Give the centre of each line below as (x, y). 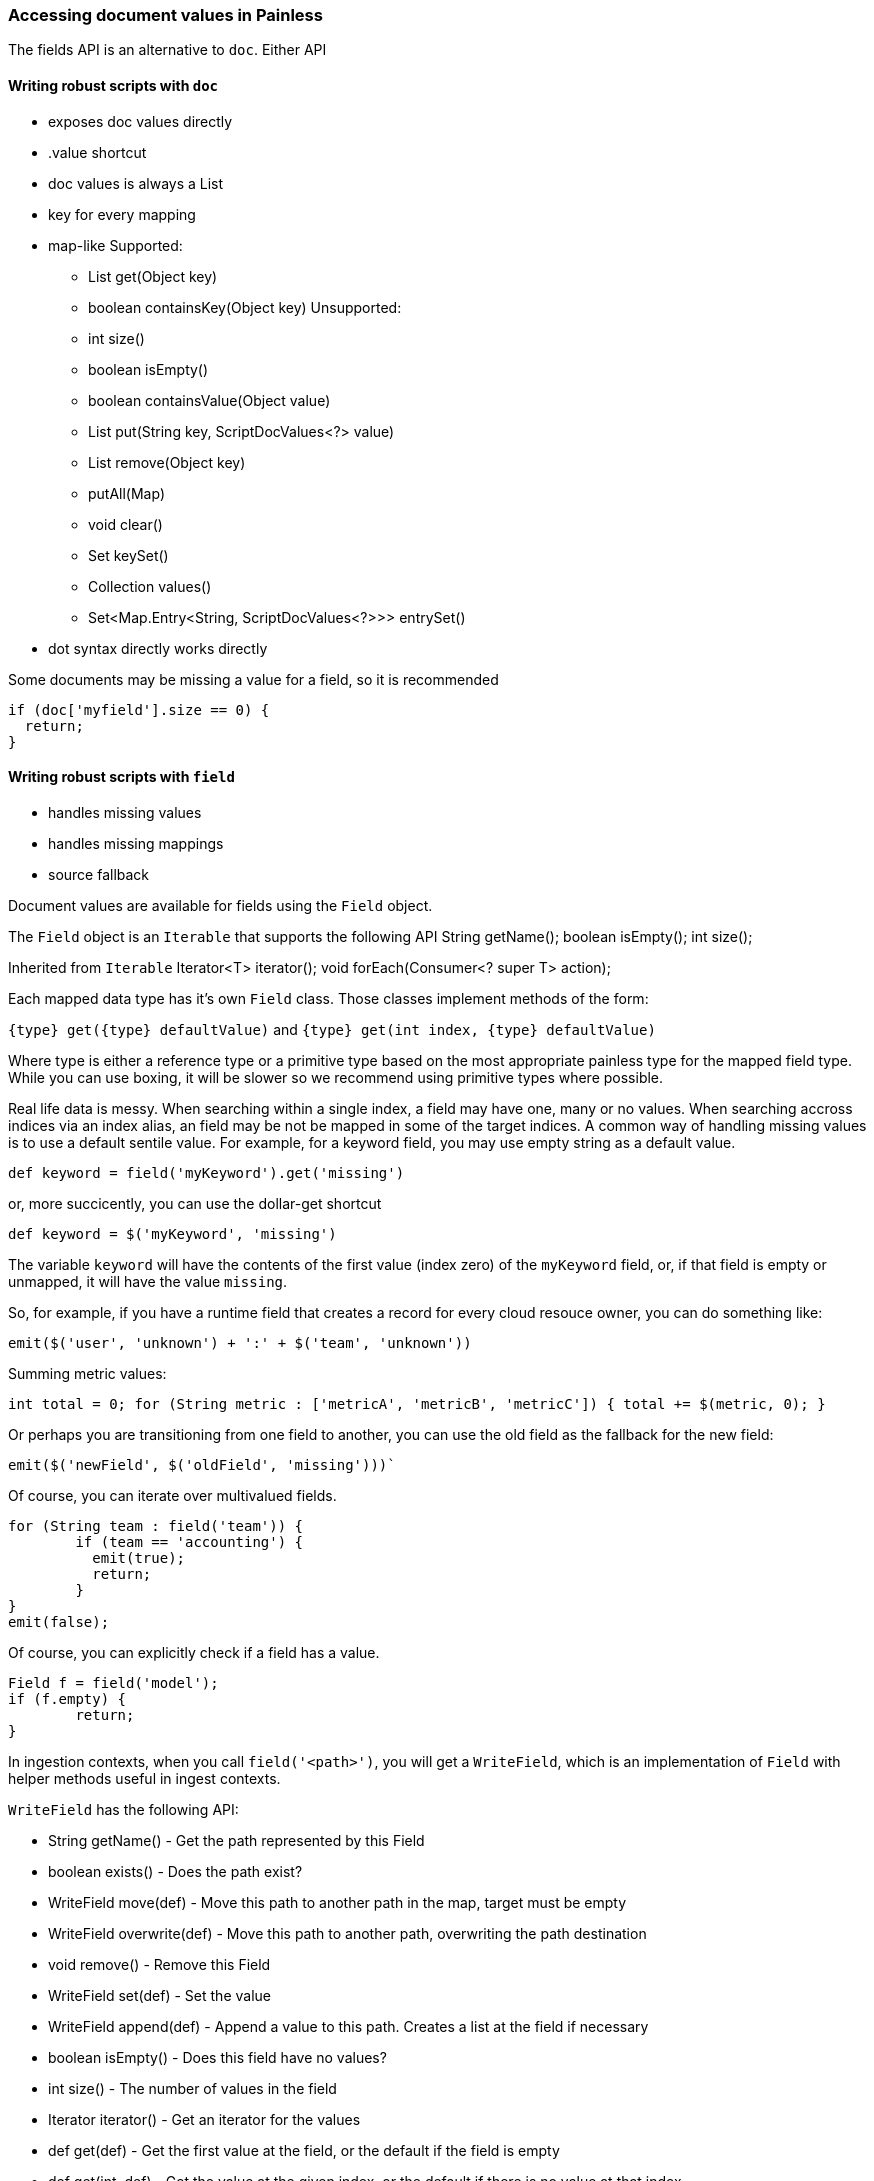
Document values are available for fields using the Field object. (220, 905)
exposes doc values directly (140, 121)
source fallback (99, 874)
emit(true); (139, 1557)
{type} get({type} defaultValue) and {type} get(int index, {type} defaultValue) (332, 1029)
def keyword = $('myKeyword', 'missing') (172, 1233)
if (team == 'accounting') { (189, 1541)
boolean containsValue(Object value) (209, 400)
